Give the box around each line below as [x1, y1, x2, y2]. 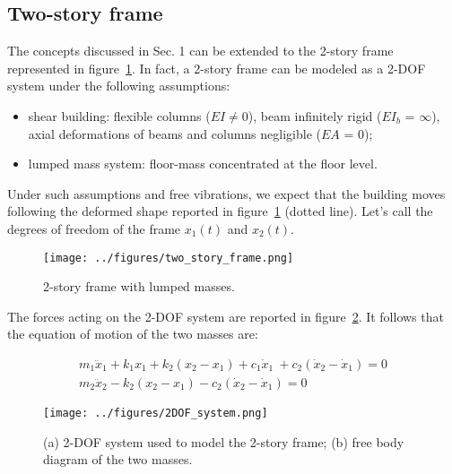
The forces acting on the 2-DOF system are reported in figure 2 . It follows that [7, 306, 444, 325]
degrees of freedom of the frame [7, 219, 181, 237]
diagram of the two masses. [43, 450, 193, 469]
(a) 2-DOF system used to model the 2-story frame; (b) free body [43, 432, 404, 451]
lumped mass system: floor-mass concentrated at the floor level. [28, 154, 378, 173]
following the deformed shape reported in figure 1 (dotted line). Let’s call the [7, 202, 433, 220]
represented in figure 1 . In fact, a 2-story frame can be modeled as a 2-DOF [7, 58, 426, 77]
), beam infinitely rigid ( [248, 106, 382, 125]
